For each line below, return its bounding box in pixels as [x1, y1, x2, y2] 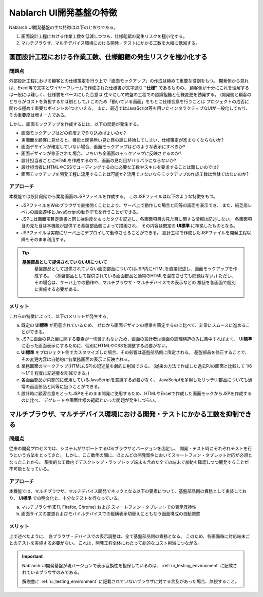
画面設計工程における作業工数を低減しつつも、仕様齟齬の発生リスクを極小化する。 [21, 33, 188, 39]
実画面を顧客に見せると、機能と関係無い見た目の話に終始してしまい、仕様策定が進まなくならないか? [21, 137, 224, 143]
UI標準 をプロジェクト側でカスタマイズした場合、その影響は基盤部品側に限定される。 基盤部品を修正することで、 [21, 350, 249, 355]
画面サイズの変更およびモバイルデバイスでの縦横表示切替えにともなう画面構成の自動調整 [21, 511, 201, 517]
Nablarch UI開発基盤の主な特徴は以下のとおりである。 [9, 24, 118, 30]
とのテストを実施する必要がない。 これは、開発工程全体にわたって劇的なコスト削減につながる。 [9, 540, 202, 546]
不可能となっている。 [9, 466, 52, 472]
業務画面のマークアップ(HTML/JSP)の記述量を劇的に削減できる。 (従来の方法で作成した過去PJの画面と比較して [21, 363, 245, 369]
